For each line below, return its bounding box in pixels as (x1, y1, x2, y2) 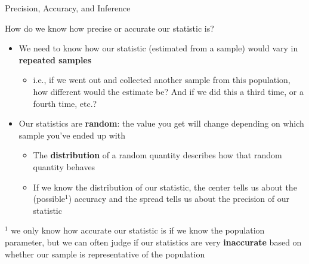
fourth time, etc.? (33, 97, 97, 109)
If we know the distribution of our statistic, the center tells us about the (33, 180, 297, 193)
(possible (33, 192, 66, 205)
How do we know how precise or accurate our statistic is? (5, 22, 214, 34)
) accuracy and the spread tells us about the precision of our (68, 192, 290, 205)
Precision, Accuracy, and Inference (5, 2, 131, 14)
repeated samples (18, 53, 92, 66)
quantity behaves (33, 160, 95, 173)
